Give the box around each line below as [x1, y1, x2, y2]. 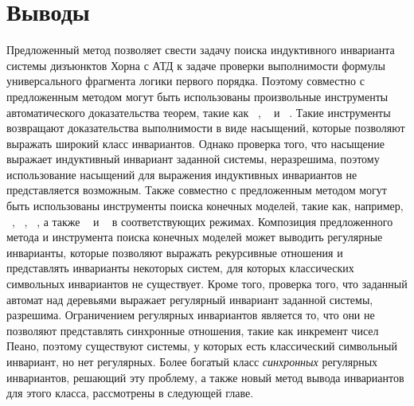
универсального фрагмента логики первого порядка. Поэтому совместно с [6, 72, 365, 89]
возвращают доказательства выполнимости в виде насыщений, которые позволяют [6, 119, 405, 136]
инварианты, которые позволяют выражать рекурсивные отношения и [6, 244, 343, 260]
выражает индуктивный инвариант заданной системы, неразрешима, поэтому [6, 150, 380, 167]
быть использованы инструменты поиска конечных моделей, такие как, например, [6, 197, 404, 214]
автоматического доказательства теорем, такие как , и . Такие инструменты [6, 103, 391, 120]
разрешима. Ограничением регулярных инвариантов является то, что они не [6, 306, 375, 323]
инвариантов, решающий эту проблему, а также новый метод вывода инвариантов [6, 369, 404, 385]
